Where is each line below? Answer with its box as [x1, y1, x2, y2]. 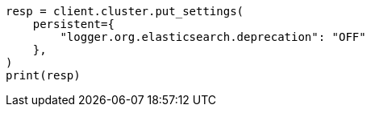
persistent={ [32, 18, 115, 30]
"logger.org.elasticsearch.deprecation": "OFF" [60, 30, 366, 43]
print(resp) [6, 69, 81, 82]
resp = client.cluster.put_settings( [6, 5, 244, 18]
